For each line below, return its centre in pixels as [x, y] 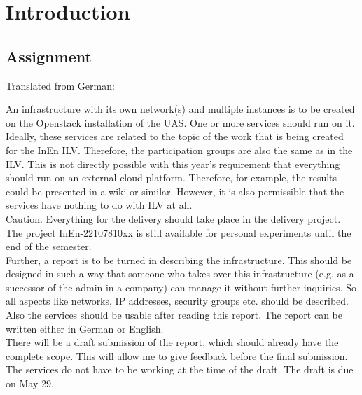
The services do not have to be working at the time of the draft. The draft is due [180, 369]
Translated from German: [60, 85]
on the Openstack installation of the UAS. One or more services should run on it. [180, 122]
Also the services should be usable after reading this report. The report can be [174, 315]
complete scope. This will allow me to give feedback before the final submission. [177, 355]
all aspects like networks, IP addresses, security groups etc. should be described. [177, 301]
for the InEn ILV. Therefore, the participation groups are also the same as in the [179, 150]
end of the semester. [49, 246]
